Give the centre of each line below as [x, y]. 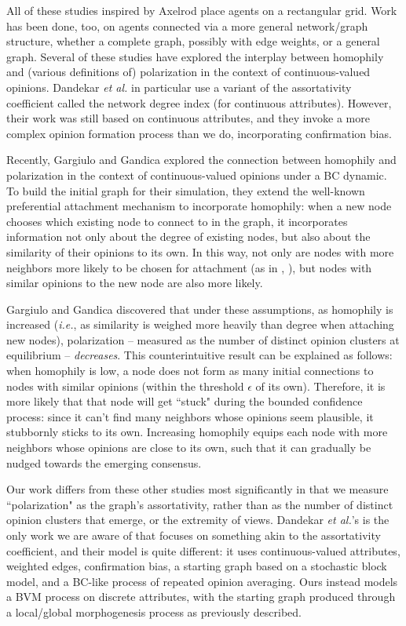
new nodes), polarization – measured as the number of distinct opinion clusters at [203, 339]
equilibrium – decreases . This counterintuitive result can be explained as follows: [199, 355]
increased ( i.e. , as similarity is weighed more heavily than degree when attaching [200, 324]
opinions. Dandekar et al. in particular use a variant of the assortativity [179, 87]
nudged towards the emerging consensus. [104, 462]
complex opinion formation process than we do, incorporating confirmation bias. [199, 133]
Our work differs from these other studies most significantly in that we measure [198, 489]
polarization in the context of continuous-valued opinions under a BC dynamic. [197, 175]
